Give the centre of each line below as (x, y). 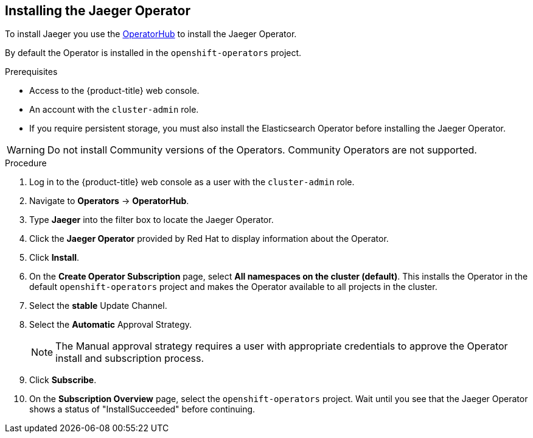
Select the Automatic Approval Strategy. (111, 325)
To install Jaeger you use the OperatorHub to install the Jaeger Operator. (151, 34)
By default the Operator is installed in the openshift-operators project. (153, 53)
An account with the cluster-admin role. (114, 110)
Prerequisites (31, 72)
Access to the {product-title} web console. (114, 91)
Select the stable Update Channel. (98, 306)
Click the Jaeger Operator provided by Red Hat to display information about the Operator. (209, 239)
